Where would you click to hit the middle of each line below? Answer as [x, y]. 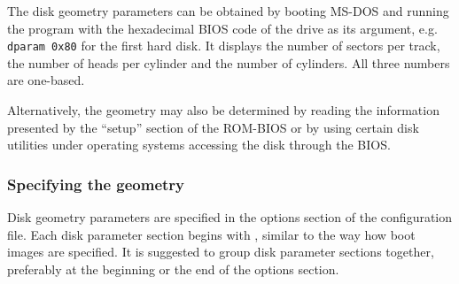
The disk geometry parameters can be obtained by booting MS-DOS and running [228, 11]
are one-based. [46, 80]
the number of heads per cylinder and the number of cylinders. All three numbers [229, 62]
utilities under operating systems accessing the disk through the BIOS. [199, 145]
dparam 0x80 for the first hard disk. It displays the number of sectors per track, [224, 46]
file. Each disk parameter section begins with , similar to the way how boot [211, 234]
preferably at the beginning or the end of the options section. [173, 269]
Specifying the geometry [96, 184]
